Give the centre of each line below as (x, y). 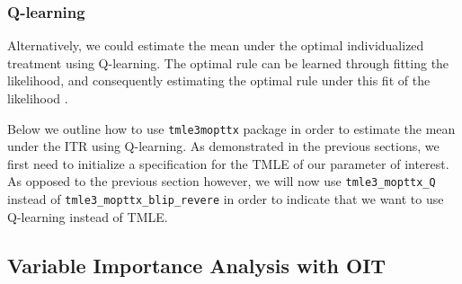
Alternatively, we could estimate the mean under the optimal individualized (216, 45)
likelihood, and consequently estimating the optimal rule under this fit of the (219, 80)
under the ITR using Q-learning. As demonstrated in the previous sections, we (223, 146)
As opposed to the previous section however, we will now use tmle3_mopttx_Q (222, 181)
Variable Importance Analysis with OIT (197, 265)
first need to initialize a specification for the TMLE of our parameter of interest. (228, 163)
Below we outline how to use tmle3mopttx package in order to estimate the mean (231, 128)
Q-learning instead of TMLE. (88, 216)
